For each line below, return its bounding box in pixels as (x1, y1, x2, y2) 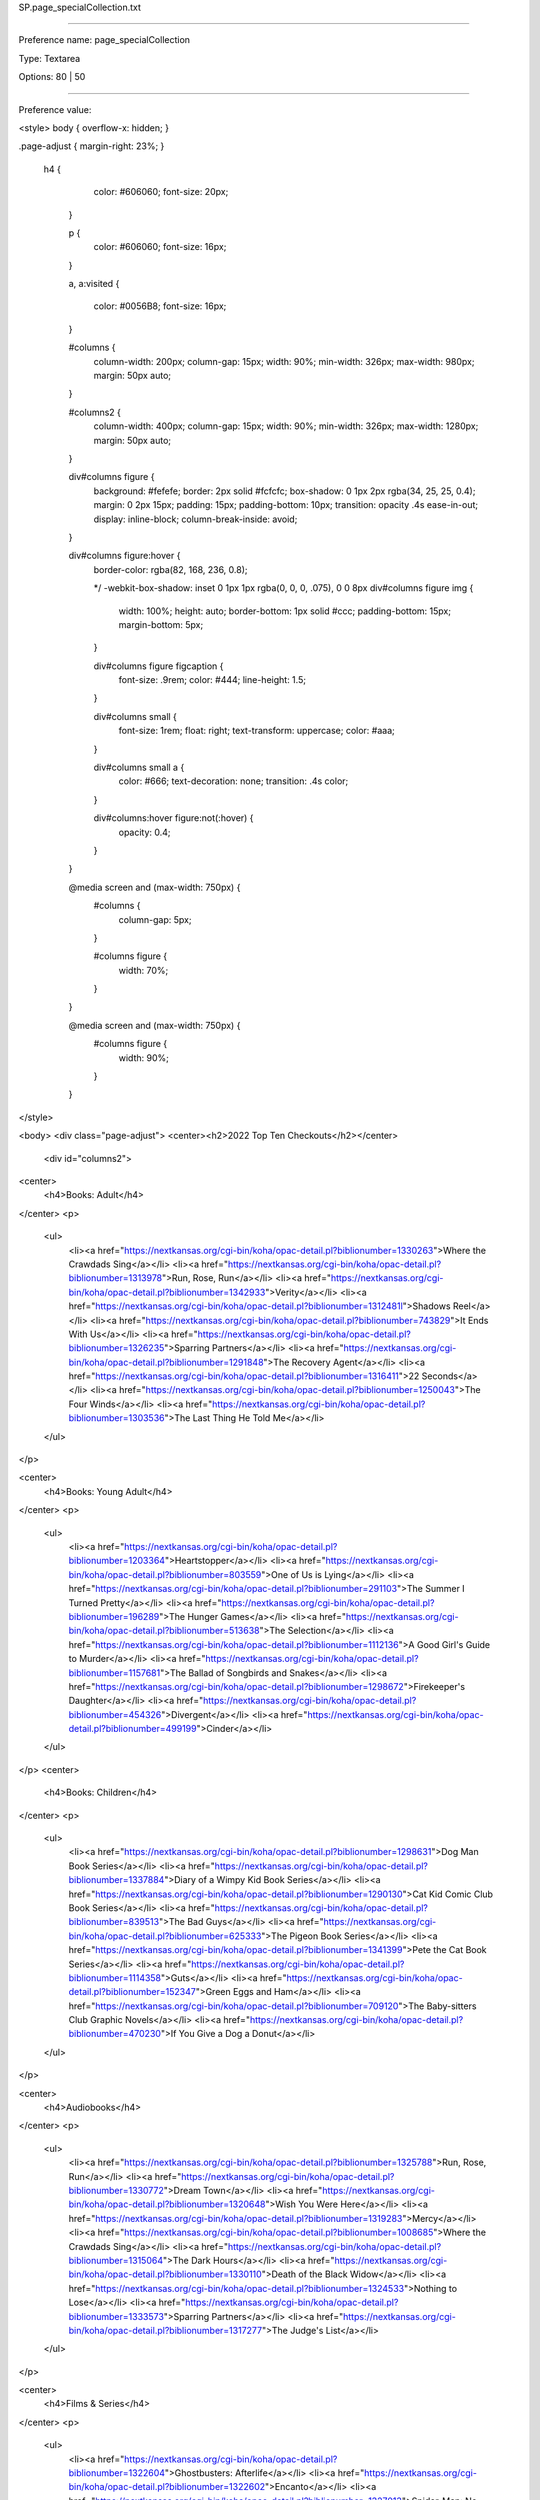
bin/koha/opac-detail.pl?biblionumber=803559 (68, 1568, 262, 1580)
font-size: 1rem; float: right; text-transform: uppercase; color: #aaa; (118, 725, 395, 737)
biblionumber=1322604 (68, 2467, 165, 2479)
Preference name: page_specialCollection (18, 34, 190, 46)
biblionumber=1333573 (68, 2310, 165, 2322)
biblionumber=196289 (68, 1610, 160, 1622)
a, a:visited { (68, 278, 120, 290)
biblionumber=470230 (68, 2028, 162, 2040)
